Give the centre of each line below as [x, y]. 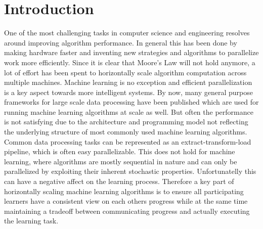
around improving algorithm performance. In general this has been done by [121, 42]
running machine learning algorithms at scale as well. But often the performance [129, 111]
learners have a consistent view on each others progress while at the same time [126, 201]
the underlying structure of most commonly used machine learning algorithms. [126, 132]
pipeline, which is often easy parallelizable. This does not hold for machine [120, 151]
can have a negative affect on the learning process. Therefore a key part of [119, 181]
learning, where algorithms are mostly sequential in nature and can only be [121, 161]
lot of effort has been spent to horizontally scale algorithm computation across [125, 72]
